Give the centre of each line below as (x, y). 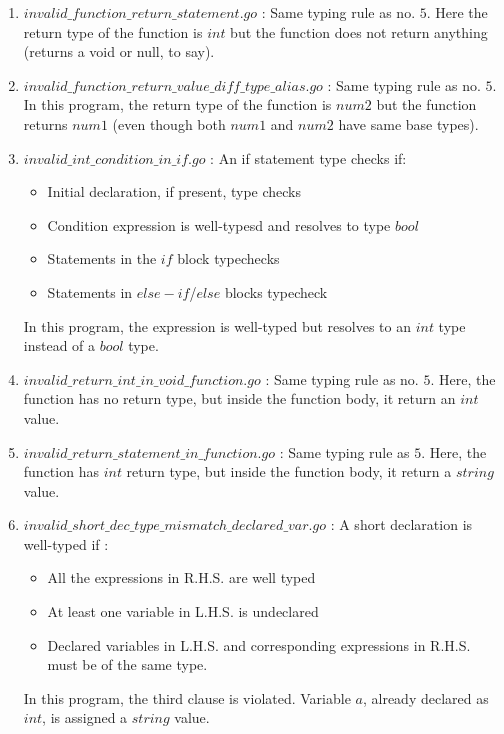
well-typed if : (66, 543)
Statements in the (102, 258)
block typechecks (228, 258)
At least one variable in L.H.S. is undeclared (183, 611)
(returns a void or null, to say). (119, 51)
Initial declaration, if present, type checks (174, 191)
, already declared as (425, 697)
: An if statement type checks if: (308, 157)
